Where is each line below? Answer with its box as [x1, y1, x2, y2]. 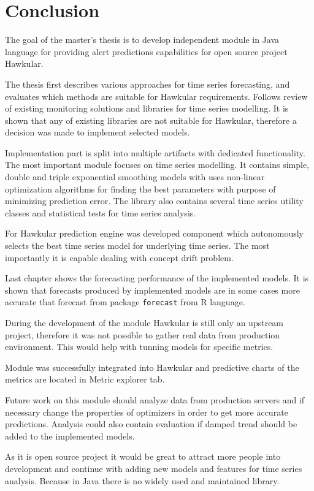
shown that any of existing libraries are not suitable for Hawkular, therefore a [5, 113, 297, 126]
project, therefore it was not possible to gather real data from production [5, 328, 280, 341]
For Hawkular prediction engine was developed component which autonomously [5, 227, 304, 240]
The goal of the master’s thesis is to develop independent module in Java [5, 33, 280, 46]
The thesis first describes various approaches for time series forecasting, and [5, 77, 290, 90]
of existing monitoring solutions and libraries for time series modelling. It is [5, 102, 289, 115]
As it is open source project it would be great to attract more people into [5, 450, 281, 463]
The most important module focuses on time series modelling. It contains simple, [5, 158, 310, 171]
